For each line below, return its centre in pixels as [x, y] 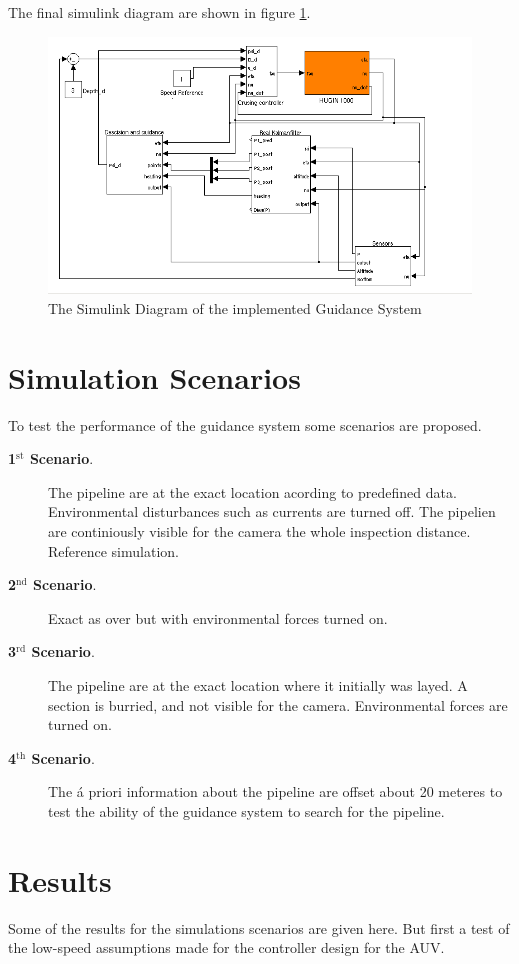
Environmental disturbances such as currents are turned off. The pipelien [272, 511]
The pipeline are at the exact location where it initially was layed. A [258, 684]
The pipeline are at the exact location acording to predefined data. [252, 491]
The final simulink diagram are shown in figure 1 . [159, 12]
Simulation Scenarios [154, 376]
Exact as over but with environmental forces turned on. [218, 617]
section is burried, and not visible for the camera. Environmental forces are [278, 704]
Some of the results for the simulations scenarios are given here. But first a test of [259, 927]
